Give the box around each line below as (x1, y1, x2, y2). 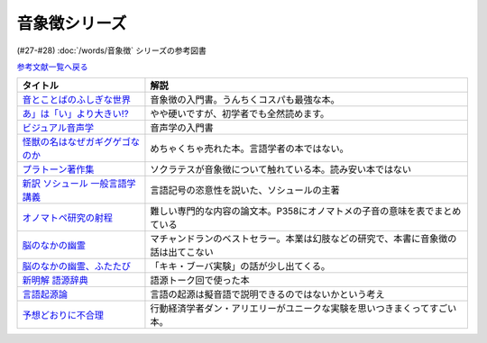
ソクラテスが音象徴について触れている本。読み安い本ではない (150, 163, 412, 176)
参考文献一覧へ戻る (16, 61, 88, 72)
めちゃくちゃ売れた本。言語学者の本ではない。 (150, 142, 349, 155)
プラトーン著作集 (22, 163, 95, 176)
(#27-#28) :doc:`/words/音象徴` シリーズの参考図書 (16, 45, 207, 56)
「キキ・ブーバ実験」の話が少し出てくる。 (150, 260, 331, 273)
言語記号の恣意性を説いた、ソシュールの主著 (150, 185, 340, 197)
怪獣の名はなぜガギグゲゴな (22, 136, 140, 149)
